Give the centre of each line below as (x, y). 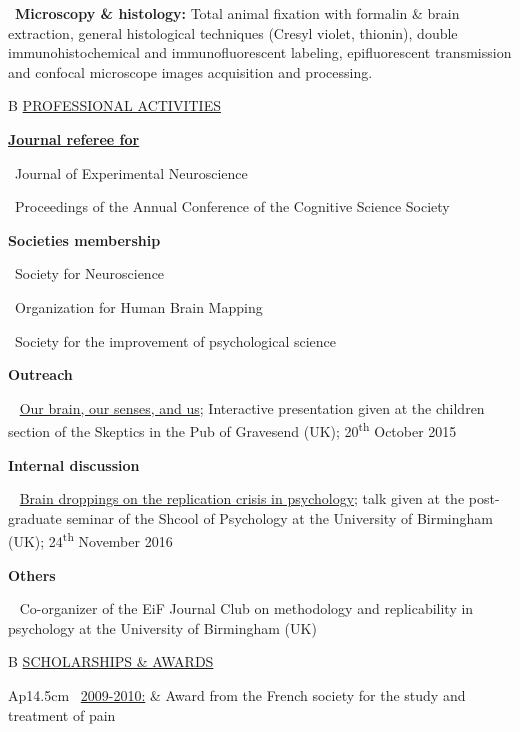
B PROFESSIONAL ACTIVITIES (114, 105)
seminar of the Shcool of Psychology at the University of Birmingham (279, 517)
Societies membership (84, 239)
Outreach (40, 374)
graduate (35, 517)
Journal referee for (74, 138)
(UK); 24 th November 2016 (90, 539)
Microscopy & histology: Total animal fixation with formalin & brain (237, 13)
